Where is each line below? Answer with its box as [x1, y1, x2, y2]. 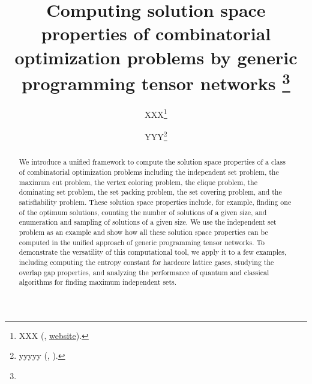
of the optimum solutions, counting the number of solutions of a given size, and [19, 207, 267, 217]
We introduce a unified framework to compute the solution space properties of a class [19, 157, 286, 167]
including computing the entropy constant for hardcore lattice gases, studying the [19, 257, 274, 267]
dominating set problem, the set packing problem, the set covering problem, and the [19, 187, 282, 197]
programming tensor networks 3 [22, 68, 290, 96]
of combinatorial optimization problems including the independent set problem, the [19, 166, 279, 177]
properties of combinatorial [41, 21, 271, 46]
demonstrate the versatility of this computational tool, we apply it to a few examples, [19, 247, 287, 257]
